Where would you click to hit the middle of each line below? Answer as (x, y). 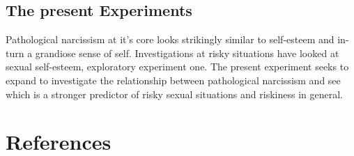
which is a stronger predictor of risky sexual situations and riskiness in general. (174, 94)
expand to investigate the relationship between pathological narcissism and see (173, 80)
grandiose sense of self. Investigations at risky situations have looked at (187, 53)
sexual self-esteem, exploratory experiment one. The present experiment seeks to (177, 67)
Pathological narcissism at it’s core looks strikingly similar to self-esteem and (170, 39)
